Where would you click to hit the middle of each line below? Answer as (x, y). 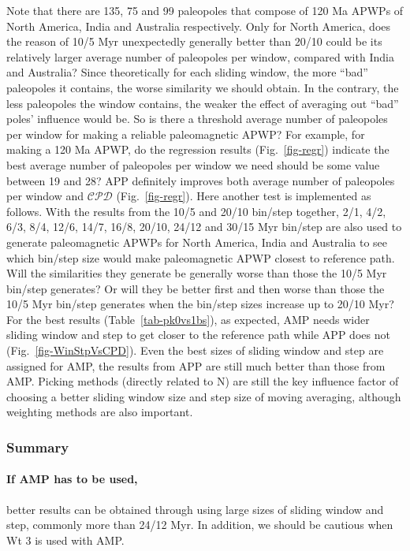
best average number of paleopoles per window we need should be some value (193, 164)
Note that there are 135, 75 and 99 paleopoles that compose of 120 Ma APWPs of (205, 10)
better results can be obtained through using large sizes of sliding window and (195, 509)
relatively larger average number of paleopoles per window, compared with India (200, 56)
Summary (38, 447)
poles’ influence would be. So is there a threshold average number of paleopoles (197, 119)
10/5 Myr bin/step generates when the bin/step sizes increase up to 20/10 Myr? (200, 304)
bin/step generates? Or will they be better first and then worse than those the (196, 288)
